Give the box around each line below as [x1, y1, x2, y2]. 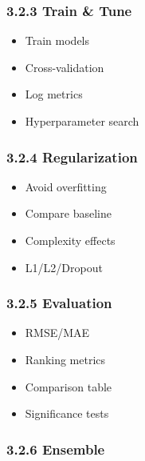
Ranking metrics [25, 351, 106, 367]
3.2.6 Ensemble [6, 439, 105, 459]
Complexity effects [25, 232, 116, 248]
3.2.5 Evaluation [6, 293, 112, 313]
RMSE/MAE [25, 324, 90, 341]
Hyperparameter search [25, 113, 139, 129]
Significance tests [25, 405, 109, 422]
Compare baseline [25, 205, 112, 222]
